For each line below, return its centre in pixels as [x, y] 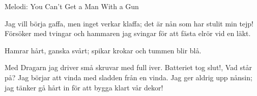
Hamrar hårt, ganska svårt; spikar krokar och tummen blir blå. [103, 50]
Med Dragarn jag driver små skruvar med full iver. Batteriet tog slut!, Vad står [128, 67]
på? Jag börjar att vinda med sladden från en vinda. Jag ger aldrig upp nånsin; [128, 77]
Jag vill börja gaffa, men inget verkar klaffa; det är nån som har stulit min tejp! [129, 23]
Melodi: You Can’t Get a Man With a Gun [72, 6]
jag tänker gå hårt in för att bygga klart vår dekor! [84, 87]
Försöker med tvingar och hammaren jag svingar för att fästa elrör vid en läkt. [128, 33]
